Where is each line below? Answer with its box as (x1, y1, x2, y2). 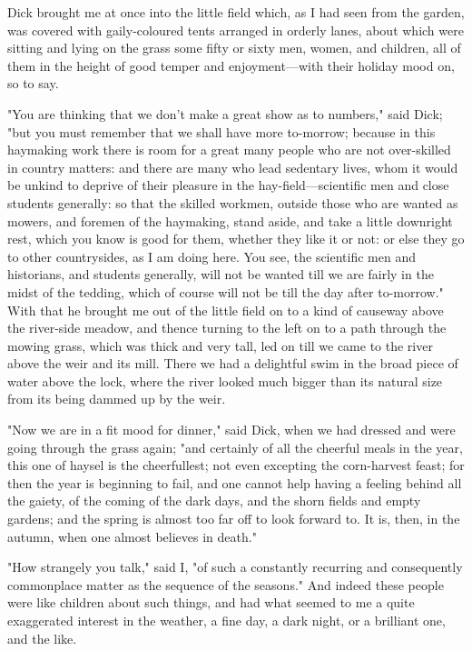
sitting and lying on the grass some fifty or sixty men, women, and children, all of (7, 38, 461, 57)
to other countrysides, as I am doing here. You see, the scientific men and (7, 246, 417, 265)
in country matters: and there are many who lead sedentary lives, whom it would (7, 157, 458, 176)
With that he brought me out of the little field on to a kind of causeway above (7, 300, 444, 319)
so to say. (7, 74, 59, 93)
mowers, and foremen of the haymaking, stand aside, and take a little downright (7, 211, 453, 230)
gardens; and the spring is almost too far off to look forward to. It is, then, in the (7, 509, 460, 528)
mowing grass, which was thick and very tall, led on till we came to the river (7, 336, 433, 355)
